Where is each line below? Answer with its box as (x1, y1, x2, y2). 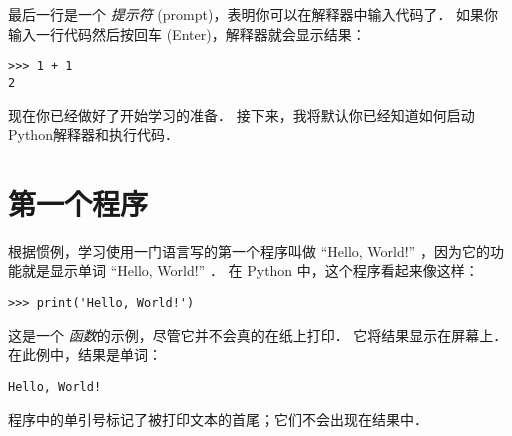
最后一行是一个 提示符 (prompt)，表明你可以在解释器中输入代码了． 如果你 (8, 4, 499, 24)
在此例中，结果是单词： (8, 344, 162, 365)
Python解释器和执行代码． (8, 124, 179, 145)
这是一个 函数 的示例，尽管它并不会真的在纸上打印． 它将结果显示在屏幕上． (8, 324, 508, 345)
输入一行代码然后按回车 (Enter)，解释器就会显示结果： (8, 23, 366, 44)
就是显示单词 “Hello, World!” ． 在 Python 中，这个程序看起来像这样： (21, 260, 479, 281)
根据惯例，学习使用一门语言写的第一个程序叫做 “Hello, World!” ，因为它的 (8, 240, 490, 261)
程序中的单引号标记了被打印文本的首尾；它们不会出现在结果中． (8, 408, 428, 429)
